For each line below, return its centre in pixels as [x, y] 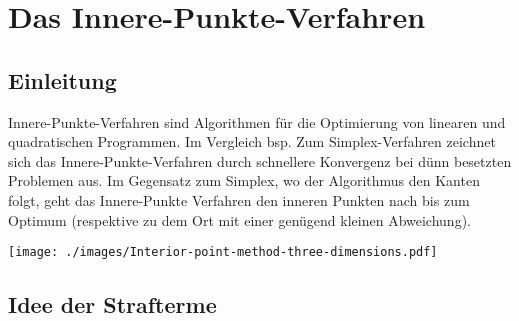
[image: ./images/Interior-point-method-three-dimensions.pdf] [223, 252]
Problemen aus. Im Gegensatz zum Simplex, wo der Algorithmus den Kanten [244, 180]
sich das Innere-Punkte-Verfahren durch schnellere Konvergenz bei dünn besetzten [260, 160]
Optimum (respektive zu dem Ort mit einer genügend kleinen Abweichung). [239, 219]
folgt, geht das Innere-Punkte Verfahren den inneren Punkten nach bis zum [239, 199]
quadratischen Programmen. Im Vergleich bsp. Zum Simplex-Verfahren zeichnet [252, 141]
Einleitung [62, 79]
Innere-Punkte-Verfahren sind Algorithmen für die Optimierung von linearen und [257, 121]
